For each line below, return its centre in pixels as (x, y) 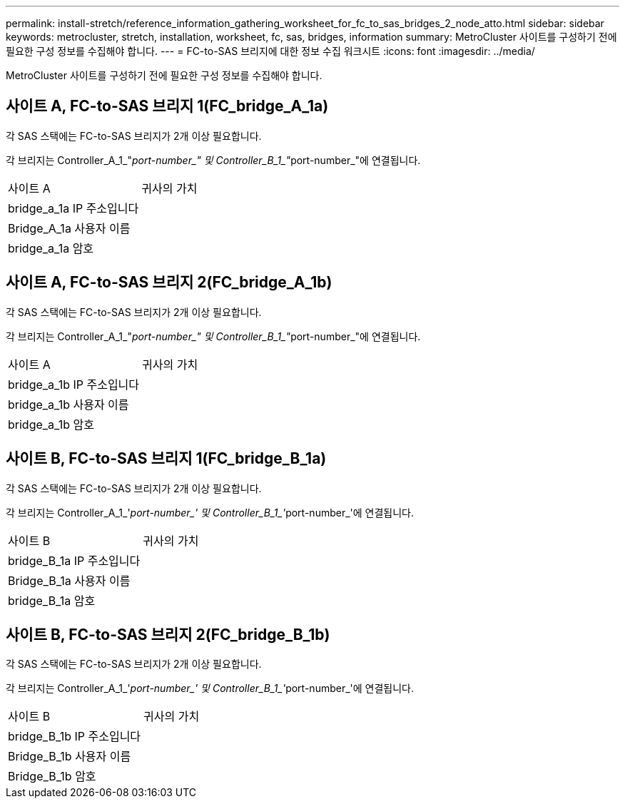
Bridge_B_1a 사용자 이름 (69, 580)
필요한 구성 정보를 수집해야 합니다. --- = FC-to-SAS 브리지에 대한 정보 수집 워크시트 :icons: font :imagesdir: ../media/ (270, 51)
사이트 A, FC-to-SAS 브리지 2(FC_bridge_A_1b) (169, 283)
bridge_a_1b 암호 (51, 424)
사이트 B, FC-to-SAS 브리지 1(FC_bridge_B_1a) (166, 459)
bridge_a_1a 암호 (51, 248)
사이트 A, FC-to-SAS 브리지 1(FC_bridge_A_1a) (167, 106)
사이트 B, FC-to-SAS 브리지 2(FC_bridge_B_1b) (168, 634)
